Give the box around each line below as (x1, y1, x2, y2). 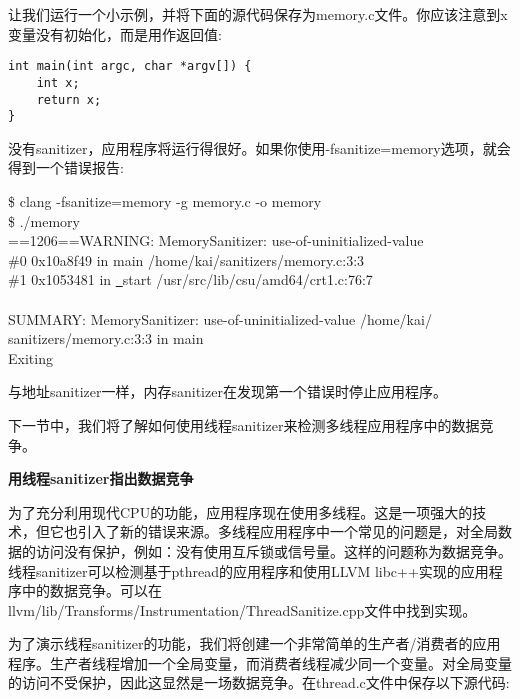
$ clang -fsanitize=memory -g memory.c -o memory (8, 191, 322, 211)
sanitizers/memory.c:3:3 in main (8, 328, 204, 349)
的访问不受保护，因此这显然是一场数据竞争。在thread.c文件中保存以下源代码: (8, 672, 510, 693)
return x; (36, 92, 102, 107)
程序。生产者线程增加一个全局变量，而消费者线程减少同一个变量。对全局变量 (8, 652, 512, 673)
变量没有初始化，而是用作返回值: (8, 23, 222, 44)
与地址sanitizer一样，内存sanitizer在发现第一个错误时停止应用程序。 (8, 381, 447, 402)
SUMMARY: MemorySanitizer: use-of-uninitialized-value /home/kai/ (8, 308, 432, 329)
